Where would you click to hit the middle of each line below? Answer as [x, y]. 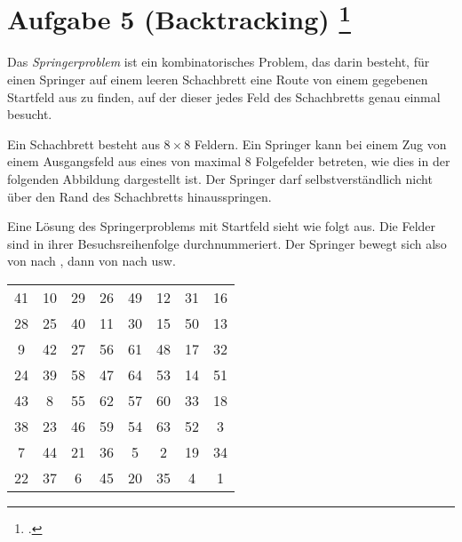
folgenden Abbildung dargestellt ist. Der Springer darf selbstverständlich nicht [220, 179]
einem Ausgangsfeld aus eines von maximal [124, 161]
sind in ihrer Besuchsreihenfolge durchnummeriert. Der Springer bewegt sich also [227, 243]
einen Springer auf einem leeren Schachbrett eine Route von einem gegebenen [218, 80]
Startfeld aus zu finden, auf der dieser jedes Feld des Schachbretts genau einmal [224, 96]
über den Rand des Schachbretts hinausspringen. [139, 196]
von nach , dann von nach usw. [92, 261]
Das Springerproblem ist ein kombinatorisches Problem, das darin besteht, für [219, 62]
